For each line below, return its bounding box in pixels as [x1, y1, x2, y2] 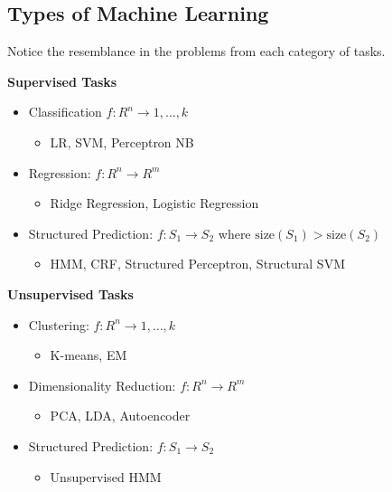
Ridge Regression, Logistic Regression [50, 194, 259, 213]
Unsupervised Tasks [7, 284, 134, 303]
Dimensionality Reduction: [28, 375, 176, 394]
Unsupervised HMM [50, 467, 162, 486]
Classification [28, 102, 102, 121]
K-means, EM [50, 345, 127, 364]
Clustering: [28, 315, 89, 334]
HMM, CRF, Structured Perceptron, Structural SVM [50, 254, 345, 273]
